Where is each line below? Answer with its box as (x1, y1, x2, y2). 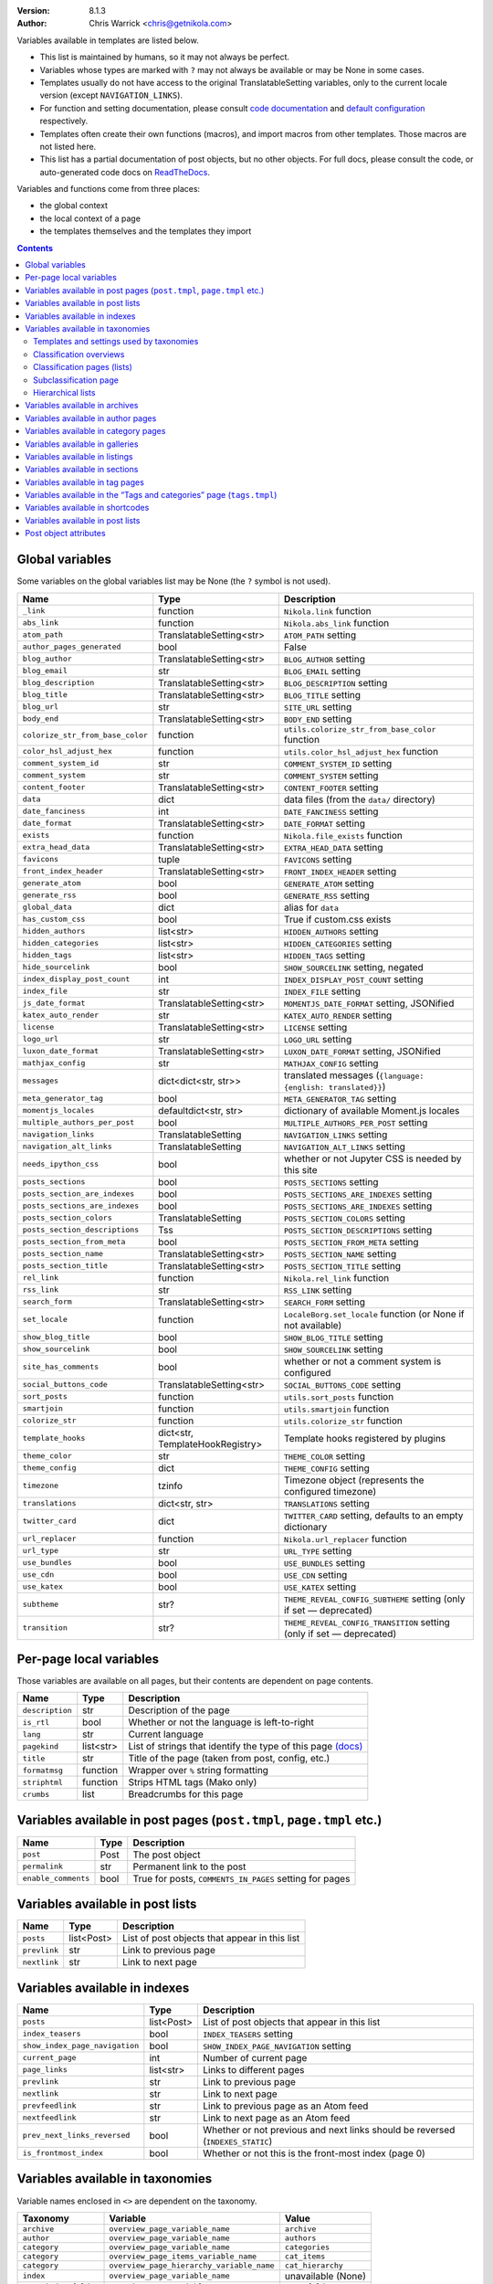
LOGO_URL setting (283, 1032, 352, 1045)
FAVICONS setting (283, 852, 352, 865)
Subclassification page (33, 375, 119, 386)
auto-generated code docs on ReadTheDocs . (39, 166, 210, 177)
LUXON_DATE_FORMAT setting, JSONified (283, 1044, 442, 1057)
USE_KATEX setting (283, 1581, 357, 1593)
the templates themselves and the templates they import (39, 226, 252, 237)
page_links (22, 2065, 68, 2075)
